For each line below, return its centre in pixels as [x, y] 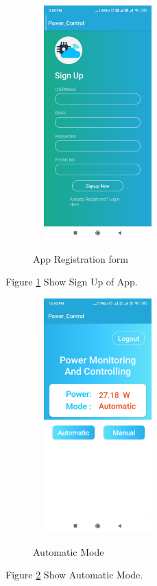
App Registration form [81, 258]
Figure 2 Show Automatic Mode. [74, 575]
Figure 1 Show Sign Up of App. [72, 282]
